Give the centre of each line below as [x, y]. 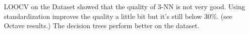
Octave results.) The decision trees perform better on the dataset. [102, 25]
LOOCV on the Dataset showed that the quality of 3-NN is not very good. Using [124, 6]
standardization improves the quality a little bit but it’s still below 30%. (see [118, 16]
